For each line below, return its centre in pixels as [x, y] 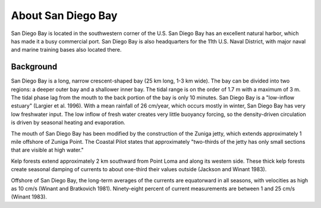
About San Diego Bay [64, 15]
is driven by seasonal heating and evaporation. [68, 122]
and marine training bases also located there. [66, 50]
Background [34, 67]
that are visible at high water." [47, 150]
